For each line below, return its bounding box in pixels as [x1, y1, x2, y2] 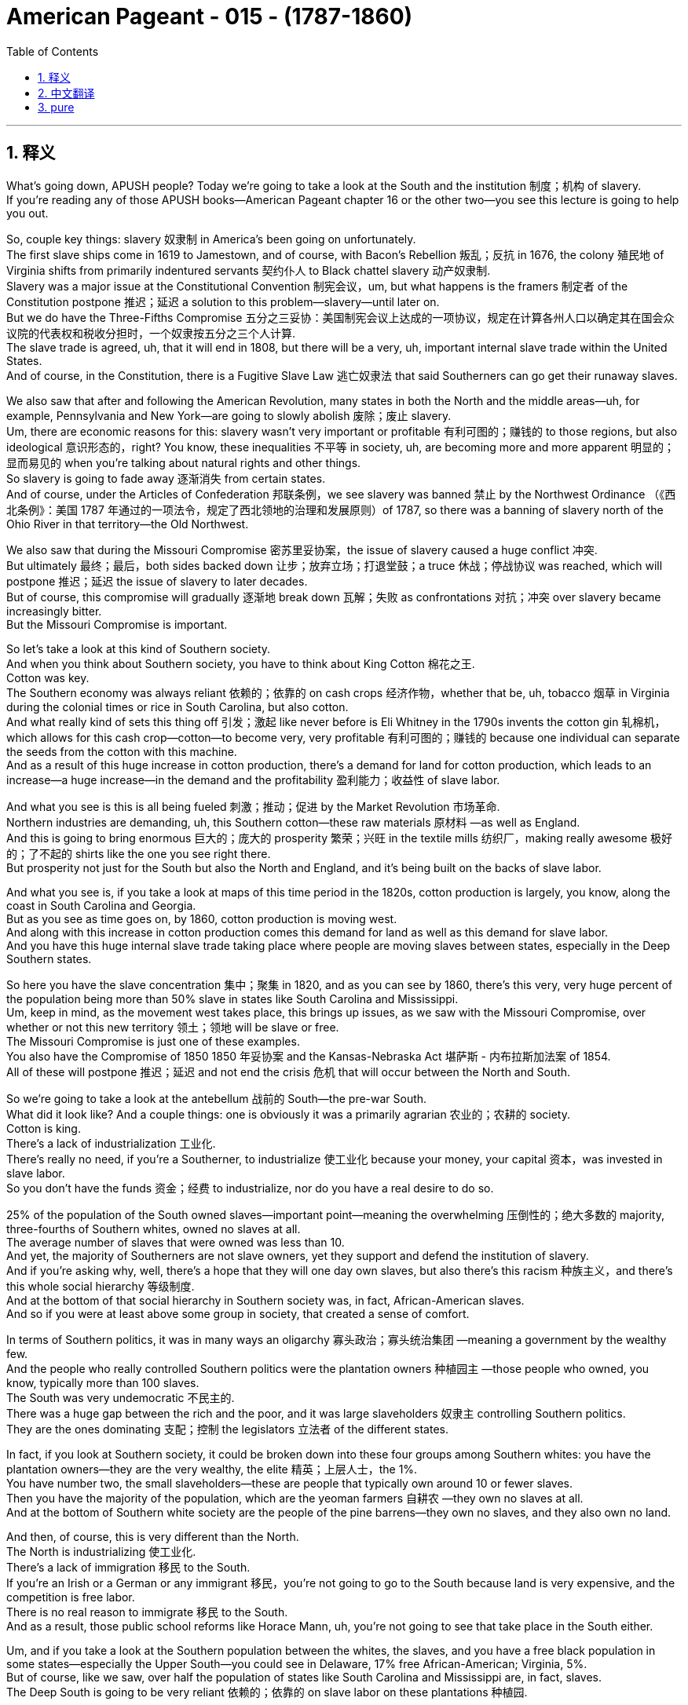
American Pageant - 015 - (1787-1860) [6, 3, 413, 30]
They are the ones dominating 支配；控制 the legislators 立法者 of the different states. [6, 1422, 449, 1436]
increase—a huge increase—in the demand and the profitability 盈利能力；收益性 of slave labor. [6, 772, 500, 787]
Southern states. [6, 951, 92, 966]
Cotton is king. [6, 1121, 81, 1135]
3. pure [38, 100, 75, 114]
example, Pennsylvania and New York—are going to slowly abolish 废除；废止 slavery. [6, 408, 452, 422]
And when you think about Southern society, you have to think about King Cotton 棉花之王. [6, 656, 475, 670]
